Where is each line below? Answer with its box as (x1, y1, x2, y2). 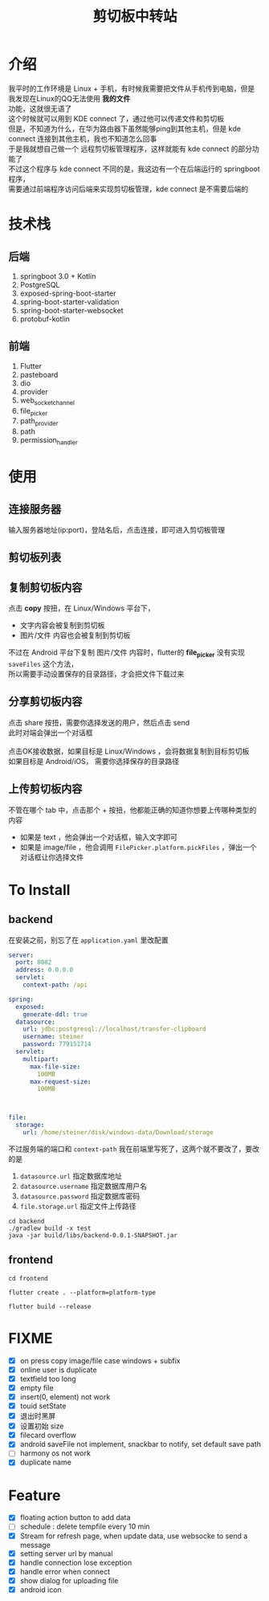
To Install (8, 880, 71, 899)
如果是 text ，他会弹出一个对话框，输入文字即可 (19, 832, 178, 842)
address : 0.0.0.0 (15, 966, 74, 974)
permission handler (19, 435, 78, 447)
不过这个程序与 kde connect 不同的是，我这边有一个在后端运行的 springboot (8, 164, 261, 174)
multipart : (22, 1055, 59, 1063)
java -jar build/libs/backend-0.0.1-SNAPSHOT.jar (8, 1231, 178, 1240)
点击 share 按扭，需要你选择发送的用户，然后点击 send (8, 717, 190, 727)
